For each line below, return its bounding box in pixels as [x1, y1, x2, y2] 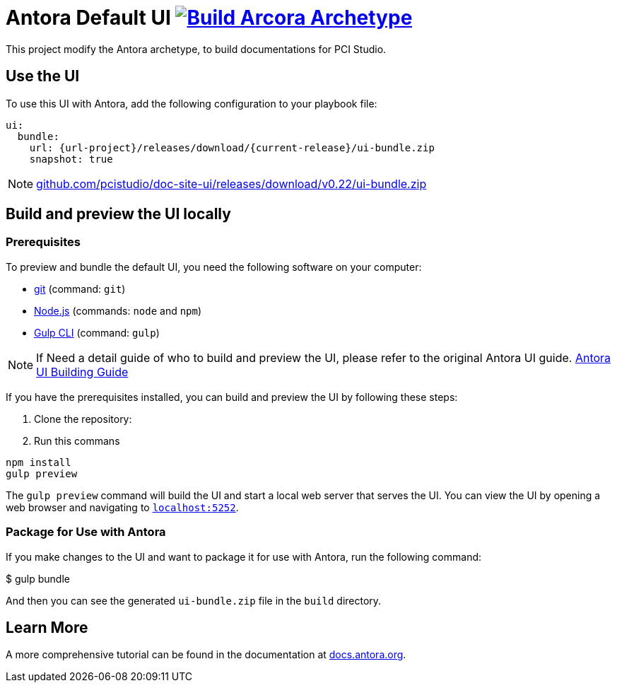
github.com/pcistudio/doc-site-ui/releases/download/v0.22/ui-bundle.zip [36, 176, 427, 191]
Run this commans [34, 434, 120, 447]
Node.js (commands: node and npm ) [34, 304, 202, 317]
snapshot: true [29, 153, 113, 165]
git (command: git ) [34, 282, 126, 295]
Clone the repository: [34, 412, 132, 425]
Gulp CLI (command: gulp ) [34, 326, 160, 339]
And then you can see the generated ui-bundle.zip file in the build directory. [6, 594, 382, 607]
